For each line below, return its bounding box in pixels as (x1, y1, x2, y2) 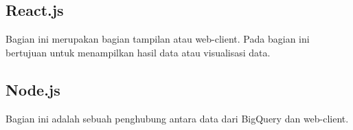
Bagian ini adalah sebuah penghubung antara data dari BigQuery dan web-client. (5, 111, 349, 125)
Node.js (5, 78, 60, 100)
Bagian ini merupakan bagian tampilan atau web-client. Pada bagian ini (5, 32, 310, 46)
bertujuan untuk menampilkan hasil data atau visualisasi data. (5, 45, 271, 59)
